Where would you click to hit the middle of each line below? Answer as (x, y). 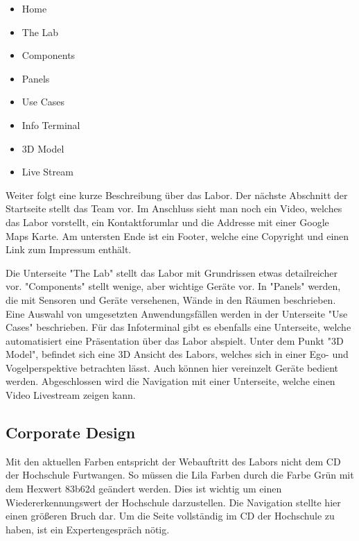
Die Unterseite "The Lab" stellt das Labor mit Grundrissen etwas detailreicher (172, 272)
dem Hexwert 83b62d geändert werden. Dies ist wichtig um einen (144, 489)
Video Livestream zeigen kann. (71, 395)
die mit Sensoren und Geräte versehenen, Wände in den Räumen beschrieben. (171, 299)
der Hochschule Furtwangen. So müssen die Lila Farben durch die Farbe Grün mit (180, 475)
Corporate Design (71, 432)
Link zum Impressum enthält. (69, 249)
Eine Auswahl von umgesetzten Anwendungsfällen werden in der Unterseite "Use (177, 313)
